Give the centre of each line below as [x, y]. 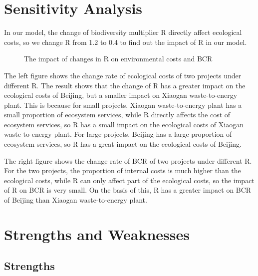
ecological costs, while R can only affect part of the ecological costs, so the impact [129, 180]
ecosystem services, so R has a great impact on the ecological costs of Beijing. [123, 144]
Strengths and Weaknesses [97, 234]
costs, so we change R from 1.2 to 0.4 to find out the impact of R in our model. [126, 42]
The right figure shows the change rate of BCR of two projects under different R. [128, 160]
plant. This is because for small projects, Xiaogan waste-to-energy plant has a [123, 105]
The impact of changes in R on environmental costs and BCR [118, 59]
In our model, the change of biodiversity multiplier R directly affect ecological [123, 32]
